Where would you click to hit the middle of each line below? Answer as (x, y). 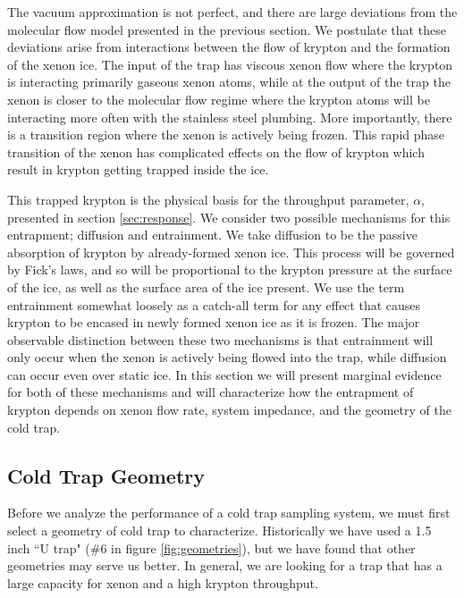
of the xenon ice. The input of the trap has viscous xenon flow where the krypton (230, 64)
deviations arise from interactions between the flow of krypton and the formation (229, 47)
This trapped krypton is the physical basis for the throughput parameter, (208, 199)
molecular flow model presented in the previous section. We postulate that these (227, 29)
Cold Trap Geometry (106, 475)
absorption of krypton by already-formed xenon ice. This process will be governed (231, 252)
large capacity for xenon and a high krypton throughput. (163, 582)
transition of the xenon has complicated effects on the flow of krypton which (216, 152)
